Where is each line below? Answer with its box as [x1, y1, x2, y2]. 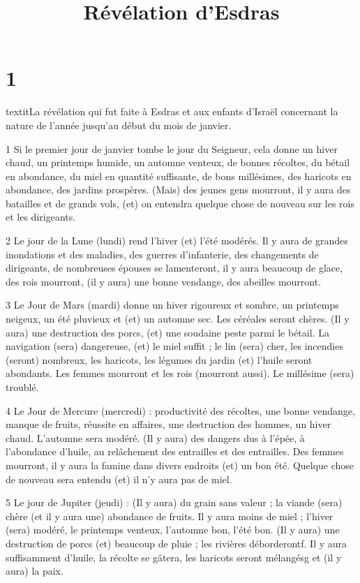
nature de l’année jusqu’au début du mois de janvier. [6, 117, 232, 132]
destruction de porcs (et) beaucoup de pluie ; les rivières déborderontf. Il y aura [6, 536, 347, 550]
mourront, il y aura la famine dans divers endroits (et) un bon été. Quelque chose [6, 457, 354, 472]
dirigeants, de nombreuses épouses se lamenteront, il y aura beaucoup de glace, [6, 260, 343, 275]
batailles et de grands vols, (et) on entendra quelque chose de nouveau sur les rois [6, 195, 354, 210]
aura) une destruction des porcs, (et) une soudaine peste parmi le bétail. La [6, 325, 329, 339]
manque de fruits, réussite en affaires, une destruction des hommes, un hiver [6, 417, 331, 431]
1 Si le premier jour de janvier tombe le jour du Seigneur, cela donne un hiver [6, 141, 338, 156]
